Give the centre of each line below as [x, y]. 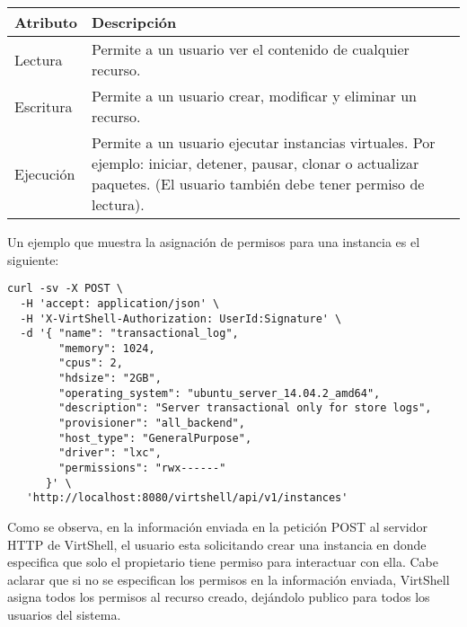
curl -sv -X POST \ [65, 289]
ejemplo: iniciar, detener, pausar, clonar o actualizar [256, 163]
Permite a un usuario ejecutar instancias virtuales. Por [264, 142]
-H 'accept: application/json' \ [120, 303]
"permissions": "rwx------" [142, 468]
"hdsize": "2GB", [110, 379]
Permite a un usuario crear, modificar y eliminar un [254, 96]
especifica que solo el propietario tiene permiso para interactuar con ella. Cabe [223, 562]
